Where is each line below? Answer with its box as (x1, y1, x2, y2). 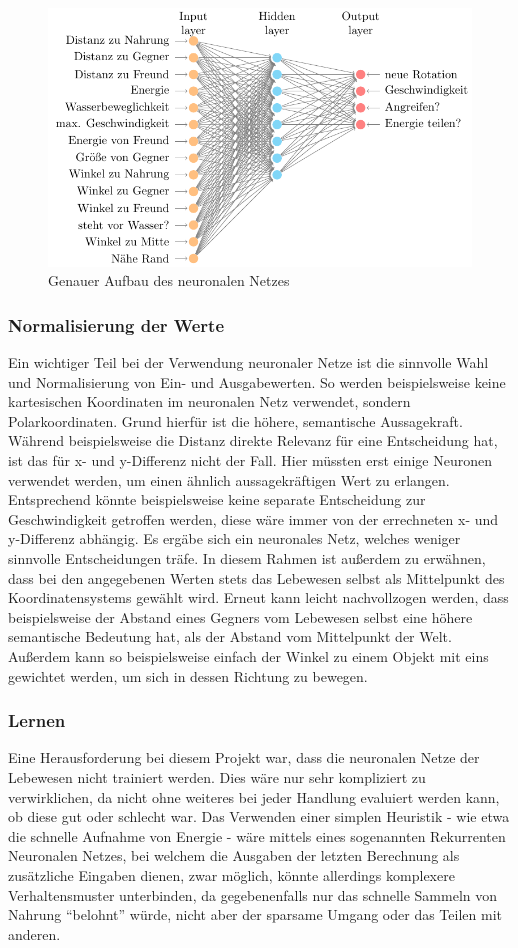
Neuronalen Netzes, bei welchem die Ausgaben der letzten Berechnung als (8, 845, 460, 866)
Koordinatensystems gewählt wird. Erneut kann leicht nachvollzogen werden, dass (8, 587, 509, 608)
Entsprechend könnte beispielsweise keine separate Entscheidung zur (8, 489, 426, 510)
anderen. (8, 923, 61, 944)
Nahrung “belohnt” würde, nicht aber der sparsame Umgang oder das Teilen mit (8, 904, 502, 925)
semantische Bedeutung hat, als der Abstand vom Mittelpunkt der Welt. (8, 626, 452, 647)
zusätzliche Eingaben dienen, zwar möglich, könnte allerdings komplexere (8, 864, 455, 885)
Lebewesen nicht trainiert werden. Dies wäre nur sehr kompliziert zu (8, 767, 426, 787)
